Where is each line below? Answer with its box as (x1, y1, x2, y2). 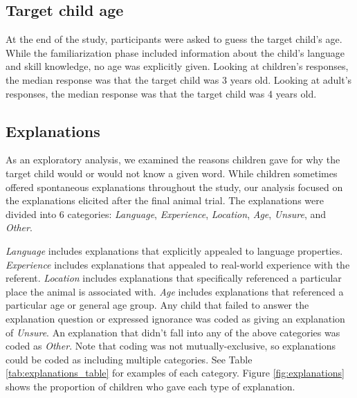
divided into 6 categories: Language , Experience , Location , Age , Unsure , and (6, 206, 327, 221)
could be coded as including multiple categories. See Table (6, 352, 253, 366)
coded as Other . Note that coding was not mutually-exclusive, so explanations (6, 338, 336, 353)
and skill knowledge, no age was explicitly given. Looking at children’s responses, (6, 59, 349, 73)
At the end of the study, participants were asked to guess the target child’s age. (6, 32, 342, 46)
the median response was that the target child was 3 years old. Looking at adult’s (6, 72, 352, 87)
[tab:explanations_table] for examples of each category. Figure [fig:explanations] (6, 365, 345, 380)
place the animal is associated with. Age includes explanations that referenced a (6, 284, 344, 298)
